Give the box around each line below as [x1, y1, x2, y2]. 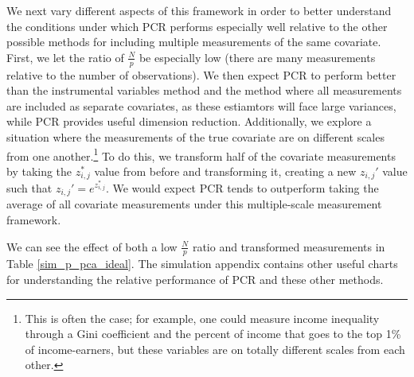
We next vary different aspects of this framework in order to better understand [6, 2, 392, 18]
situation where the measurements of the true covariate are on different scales [6, 128, 385, 145]
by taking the [6, 162, 72, 179]
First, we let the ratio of [6, 49, 124, 65]
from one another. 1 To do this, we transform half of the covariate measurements [6, 145, 396, 164]
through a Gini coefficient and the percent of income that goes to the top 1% [25, 325, 401, 342]
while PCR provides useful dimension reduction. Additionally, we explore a [6, 113, 372, 130]
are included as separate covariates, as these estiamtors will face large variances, [6, 97, 396, 114]
